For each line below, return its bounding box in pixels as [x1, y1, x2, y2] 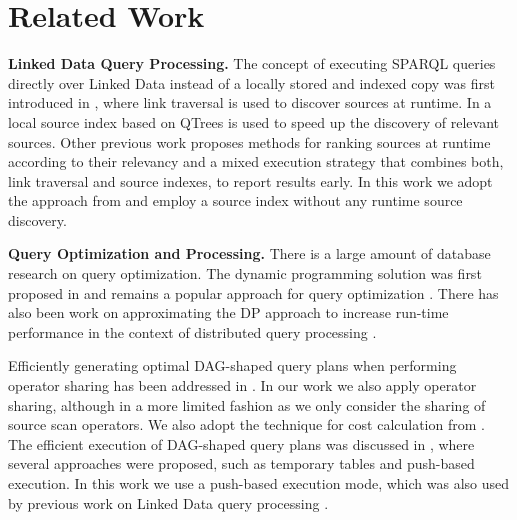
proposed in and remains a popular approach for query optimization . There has [8, 282, 499, 303]
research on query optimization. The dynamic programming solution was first [8, 263, 482, 284]
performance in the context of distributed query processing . [8, 321, 377, 342]
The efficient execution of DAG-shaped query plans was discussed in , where [8, 433, 475, 454]
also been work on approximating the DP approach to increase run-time [8, 302, 449, 323]
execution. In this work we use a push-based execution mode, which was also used [8, 473, 510, 493]
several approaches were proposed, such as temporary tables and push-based [8, 453, 475, 474]
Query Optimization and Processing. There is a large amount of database [8, 243, 491, 264]
